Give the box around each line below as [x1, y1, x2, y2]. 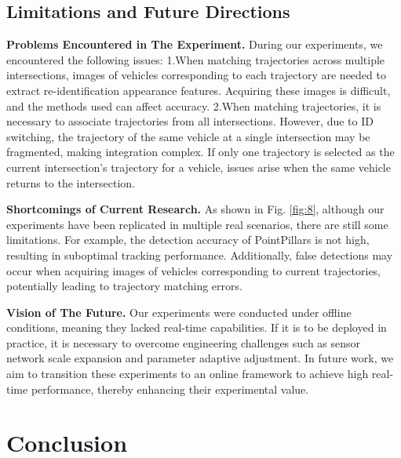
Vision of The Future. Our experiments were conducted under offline [6, 304, 352, 320]
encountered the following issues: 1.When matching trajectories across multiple [6, 51, 385, 67]
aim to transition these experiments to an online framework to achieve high [6, 365, 369, 382]
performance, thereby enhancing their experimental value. [31, 380, 309, 397]
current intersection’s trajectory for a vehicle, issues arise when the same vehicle [6, 158, 391, 175]
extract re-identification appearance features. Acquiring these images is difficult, [6, 82, 391, 98]
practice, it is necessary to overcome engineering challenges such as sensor [6, 334, 361, 351]
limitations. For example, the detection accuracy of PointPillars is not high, [6, 231, 370, 248]
